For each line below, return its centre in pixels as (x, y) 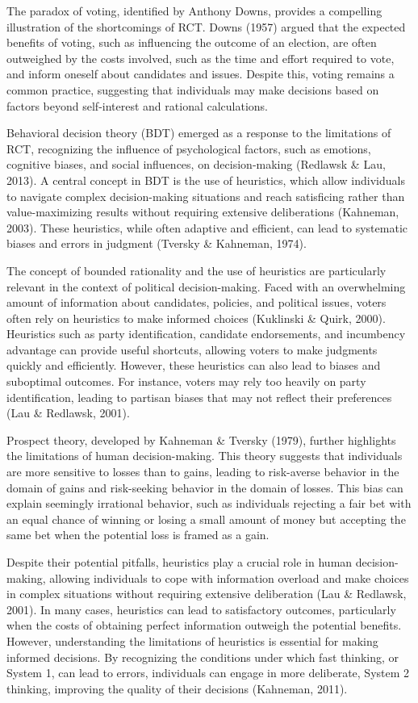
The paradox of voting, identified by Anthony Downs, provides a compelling (194, 10)
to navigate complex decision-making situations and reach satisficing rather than (206, 196)
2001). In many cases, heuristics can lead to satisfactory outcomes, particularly (201, 609)
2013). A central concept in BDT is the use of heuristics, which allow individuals (206, 180)
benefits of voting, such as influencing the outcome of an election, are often (192, 42)
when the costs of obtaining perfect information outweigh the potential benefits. (204, 625)
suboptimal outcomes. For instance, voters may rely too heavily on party (186, 381)
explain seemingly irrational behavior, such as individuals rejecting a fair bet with (209, 503)
